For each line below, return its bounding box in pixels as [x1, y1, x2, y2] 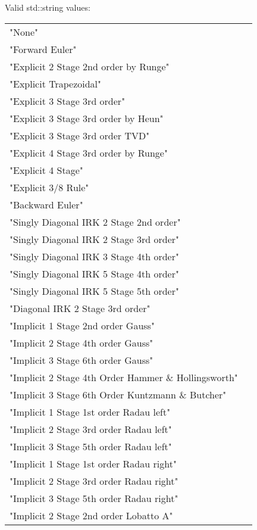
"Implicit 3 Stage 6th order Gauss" [10, 353, 153, 367]
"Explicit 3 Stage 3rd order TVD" [10, 128, 150, 142]
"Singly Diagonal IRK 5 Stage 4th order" [10, 266, 179, 280]
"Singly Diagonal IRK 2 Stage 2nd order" [10, 214, 181, 229]
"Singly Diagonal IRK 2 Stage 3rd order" [10, 232, 180, 246]
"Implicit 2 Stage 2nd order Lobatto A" [10, 508, 173, 522]
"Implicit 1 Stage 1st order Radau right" [10, 456, 177, 470]
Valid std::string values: [5, 1, 90, 13]
